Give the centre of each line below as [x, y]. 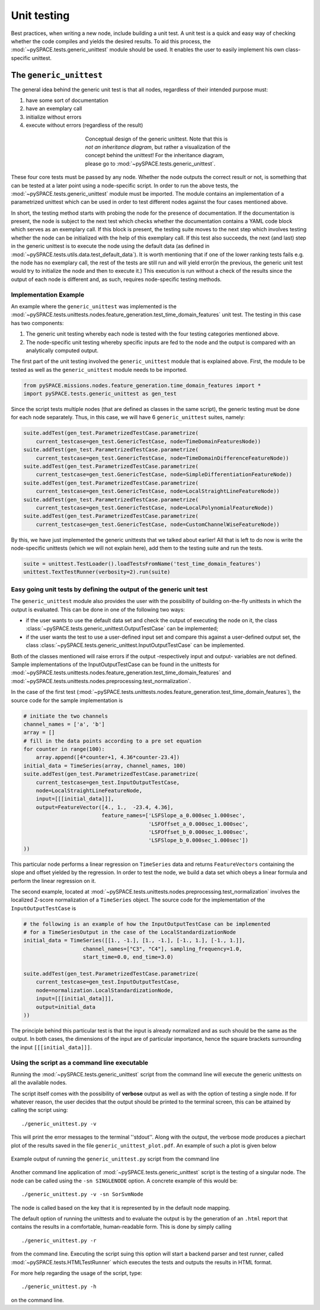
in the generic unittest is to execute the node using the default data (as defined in [110, 246]
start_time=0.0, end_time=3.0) [128, 957]
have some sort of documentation [67, 100]
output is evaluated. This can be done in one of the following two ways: [98, 609]
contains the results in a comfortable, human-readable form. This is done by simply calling [121, 1227]
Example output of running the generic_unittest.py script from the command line [115, 1159]
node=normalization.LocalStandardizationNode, [105, 990]
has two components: [37, 323]
